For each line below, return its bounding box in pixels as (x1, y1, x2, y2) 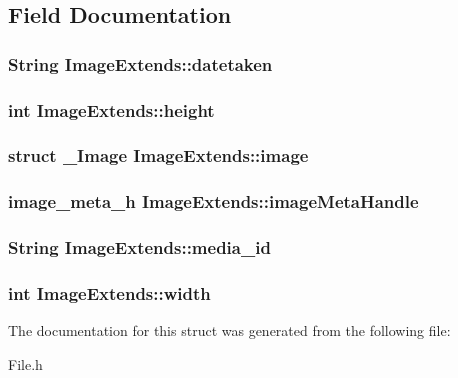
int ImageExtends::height (8, 97, 215, 122)
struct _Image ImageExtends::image (8, 143, 309, 168)
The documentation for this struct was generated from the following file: (8, 320, 451, 341)
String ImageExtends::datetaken (8, 51, 273, 76)
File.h (8, 353, 43, 374)
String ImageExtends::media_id (8, 235, 271, 260)
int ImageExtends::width (8, 280, 211, 305)
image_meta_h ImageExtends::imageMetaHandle (8, 189, 419, 214)
